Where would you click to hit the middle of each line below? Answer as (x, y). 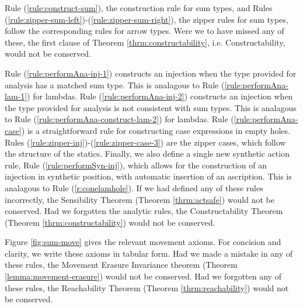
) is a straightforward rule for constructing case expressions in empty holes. (156, 130)
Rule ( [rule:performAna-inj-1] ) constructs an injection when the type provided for (151, 73)
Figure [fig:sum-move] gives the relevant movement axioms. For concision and (143, 242)
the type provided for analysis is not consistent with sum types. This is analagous (151, 107)
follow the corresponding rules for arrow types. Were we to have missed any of (144, 31)
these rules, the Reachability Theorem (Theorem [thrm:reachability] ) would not (147, 287)
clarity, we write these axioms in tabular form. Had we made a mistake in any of (149, 253)
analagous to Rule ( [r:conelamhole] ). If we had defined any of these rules (134, 187)
